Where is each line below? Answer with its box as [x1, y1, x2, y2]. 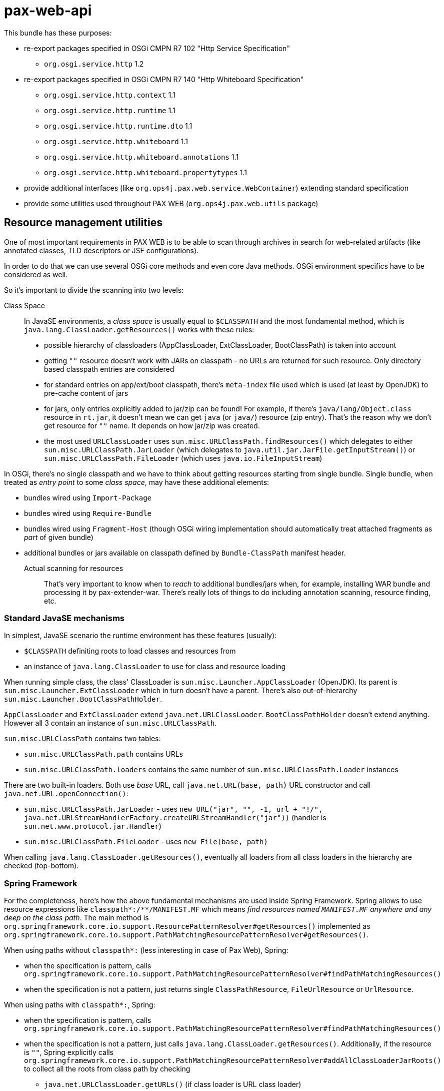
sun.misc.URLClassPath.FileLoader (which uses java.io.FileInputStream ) [44, 453, 322, 462]
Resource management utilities [4, 216, 162, 229]
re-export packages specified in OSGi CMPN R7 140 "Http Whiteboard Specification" [24, 75, 304, 84]
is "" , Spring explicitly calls [24, 1048, 113, 1057]
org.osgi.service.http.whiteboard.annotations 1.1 [44, 152, 239, 161]
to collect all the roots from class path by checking [24, 1064, 190, 1073]
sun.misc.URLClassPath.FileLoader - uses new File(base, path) [24, 837, 268, 846]
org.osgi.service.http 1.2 [44, 59, 144, 68]
